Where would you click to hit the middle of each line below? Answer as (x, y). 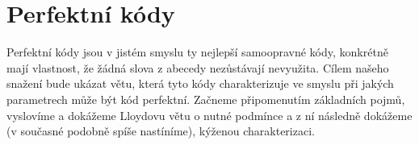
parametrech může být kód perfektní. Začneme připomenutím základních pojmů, (206, 99)
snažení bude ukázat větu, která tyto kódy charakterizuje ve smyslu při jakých (200, 83)
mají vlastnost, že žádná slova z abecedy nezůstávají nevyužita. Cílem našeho (198, 67)
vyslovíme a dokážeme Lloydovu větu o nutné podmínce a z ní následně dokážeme (209, 115)
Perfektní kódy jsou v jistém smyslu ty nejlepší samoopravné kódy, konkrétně (197, 52)
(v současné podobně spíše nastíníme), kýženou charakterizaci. (161, 131)
